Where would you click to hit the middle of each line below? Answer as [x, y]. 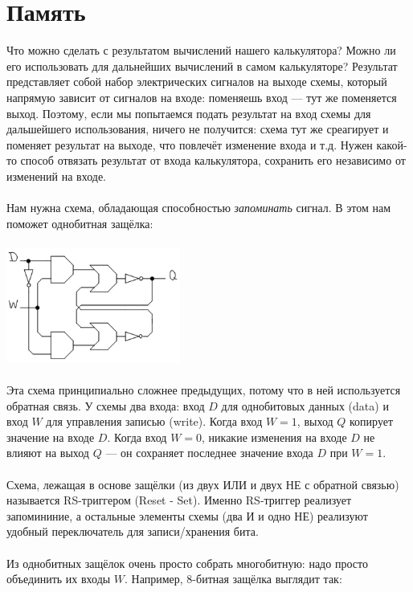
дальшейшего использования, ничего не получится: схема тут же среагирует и [198, 129]
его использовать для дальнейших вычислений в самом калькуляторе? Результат [202, 65]
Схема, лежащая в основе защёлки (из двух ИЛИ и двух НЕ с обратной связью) [203, 484]
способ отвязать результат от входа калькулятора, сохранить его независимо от [213, 160]
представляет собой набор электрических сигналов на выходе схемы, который [197, 82]
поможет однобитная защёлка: [80, 223]
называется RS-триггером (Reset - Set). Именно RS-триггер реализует [179, 500]
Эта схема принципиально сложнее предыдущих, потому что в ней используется [204, 390]
